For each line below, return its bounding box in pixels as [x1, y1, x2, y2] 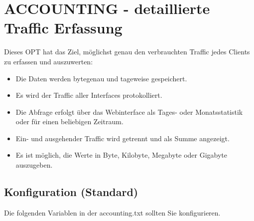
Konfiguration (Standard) [4, 184, 138, 200]
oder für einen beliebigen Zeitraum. [15, 116, 124, 127]
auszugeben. [15, 160, 53, 170]
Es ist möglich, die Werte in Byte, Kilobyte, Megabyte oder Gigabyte [15, 150, 228, 160]
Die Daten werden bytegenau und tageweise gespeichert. [15, 73, 187, 83]
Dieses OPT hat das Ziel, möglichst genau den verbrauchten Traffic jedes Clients [4, 46, 250, 57]
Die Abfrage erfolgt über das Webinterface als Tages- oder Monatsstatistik [15, 106, 243, 117]
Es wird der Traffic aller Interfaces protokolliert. [15, 90, 162, 100]
